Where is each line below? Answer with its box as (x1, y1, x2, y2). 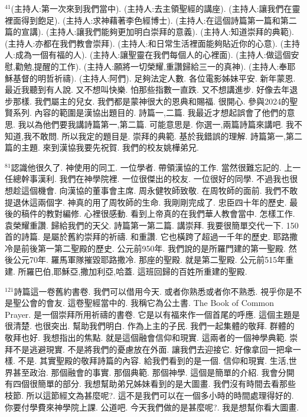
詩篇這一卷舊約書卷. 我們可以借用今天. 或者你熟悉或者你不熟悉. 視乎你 (14, 285, 286, 297)
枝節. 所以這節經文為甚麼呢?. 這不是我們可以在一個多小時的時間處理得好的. (5, 389, 294, 401)
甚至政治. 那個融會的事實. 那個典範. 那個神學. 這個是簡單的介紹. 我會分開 (12, 366, 295, 378)
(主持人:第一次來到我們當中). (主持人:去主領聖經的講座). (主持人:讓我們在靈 (11, 2, 301, 14)
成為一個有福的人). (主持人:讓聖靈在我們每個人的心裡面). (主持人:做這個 (15, 48, 291, 61)
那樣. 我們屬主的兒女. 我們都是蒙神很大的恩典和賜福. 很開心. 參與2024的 (12, 95, 290, 107)
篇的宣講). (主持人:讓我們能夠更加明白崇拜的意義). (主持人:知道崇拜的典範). (5, 25, 295, 38)
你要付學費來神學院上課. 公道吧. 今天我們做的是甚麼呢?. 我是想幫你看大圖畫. (5, 400, 299, 413)
